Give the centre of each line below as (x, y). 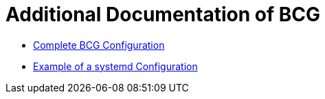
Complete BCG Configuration (99, 45)
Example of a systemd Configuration (115, 66)
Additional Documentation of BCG (163, 14)
